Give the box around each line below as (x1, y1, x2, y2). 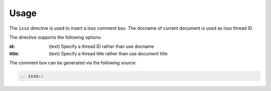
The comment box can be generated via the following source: (9, 60, 137, 66)
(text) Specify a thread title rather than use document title (49, 50, 168, 56)
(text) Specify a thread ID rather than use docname (49, 43, 154, 50)
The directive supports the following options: (9, 34, 102, 40)
